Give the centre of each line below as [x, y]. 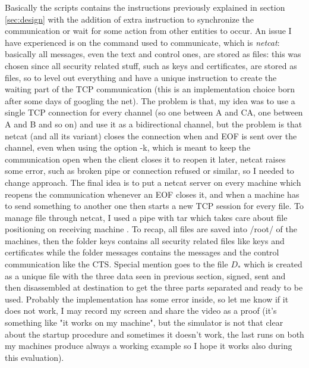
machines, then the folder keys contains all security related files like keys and [145, 240]
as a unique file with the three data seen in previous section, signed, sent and [145, 275]
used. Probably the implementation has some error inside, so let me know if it [147, 299]
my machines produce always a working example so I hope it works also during [149, 346]
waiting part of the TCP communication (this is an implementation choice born [150, 89]
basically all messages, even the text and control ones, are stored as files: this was [153, 54]
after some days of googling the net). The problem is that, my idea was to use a [150, 100]
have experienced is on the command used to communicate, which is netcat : [142, 42]
